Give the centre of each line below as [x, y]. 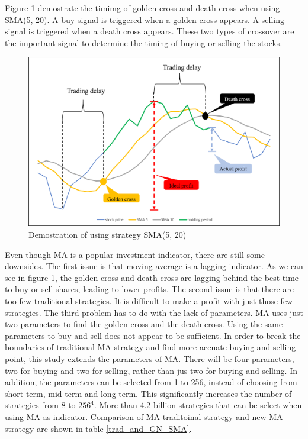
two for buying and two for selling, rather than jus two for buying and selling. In [151, 370]
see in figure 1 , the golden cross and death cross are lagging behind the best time [152, 277]
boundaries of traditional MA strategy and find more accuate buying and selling [150, 347]
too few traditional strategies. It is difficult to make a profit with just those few [149, 301]
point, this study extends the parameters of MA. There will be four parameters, [150, 359]
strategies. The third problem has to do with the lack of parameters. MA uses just [154, 312]
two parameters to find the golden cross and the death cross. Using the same [144, 324]
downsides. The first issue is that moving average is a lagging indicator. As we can [154, 266]
